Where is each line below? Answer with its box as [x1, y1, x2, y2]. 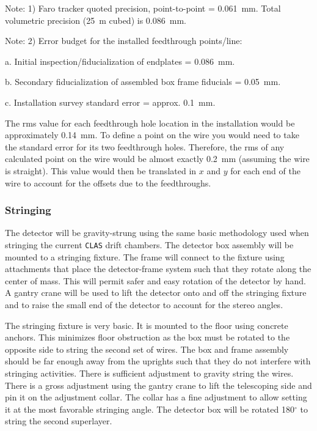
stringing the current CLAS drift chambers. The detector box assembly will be [5, 238, 294, 251]
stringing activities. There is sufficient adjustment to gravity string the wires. [5, 366, 294, 379]
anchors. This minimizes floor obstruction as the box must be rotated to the [5, 331, 290, 344]
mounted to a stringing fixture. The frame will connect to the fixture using [5, 250, 285, 263]
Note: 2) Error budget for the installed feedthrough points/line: [5, 34, 242, 47]
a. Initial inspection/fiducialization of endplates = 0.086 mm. [5, 54, 235, 67]
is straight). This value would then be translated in [5, 164, 197, 177]
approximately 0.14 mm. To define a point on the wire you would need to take [5, 128, 299, 141]
